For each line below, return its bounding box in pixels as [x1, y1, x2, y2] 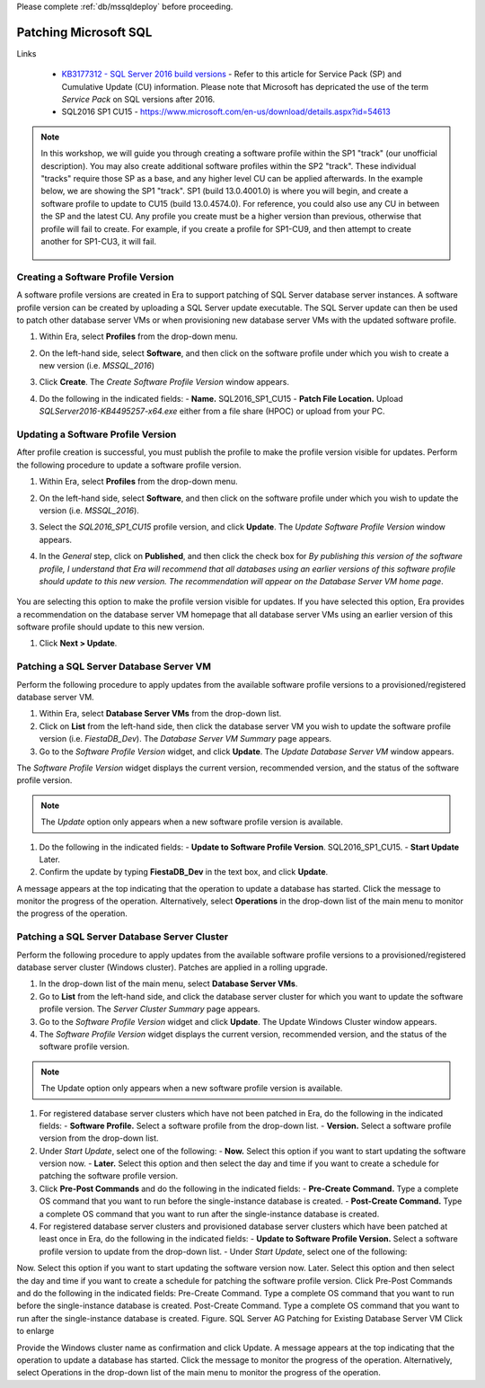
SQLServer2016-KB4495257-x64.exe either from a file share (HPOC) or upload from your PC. [39, 405, 385, 417]
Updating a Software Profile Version [16, 428, 177, 440]
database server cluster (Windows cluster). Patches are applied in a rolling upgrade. [16, 962, 328, 973]
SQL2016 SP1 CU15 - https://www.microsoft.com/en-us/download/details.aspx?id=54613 [61, 106, 391, 117]
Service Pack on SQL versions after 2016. [61, 94, 216, 105]
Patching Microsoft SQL [16, 24, 153, 40]
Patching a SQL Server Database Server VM [16, 661, 211, 673]
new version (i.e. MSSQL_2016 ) [39, 360, 155, 371]
